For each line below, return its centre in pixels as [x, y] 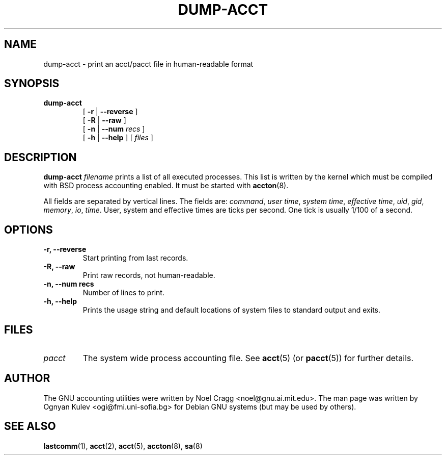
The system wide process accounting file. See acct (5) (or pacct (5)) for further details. [248, 358]
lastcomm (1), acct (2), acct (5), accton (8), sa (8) [123, 446]
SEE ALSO [30, 426]
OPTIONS [29, 229]
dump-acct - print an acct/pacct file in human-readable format [148, 64]
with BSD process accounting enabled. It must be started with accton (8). [166, 186]
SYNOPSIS [32, 84]
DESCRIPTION [40, 157]
